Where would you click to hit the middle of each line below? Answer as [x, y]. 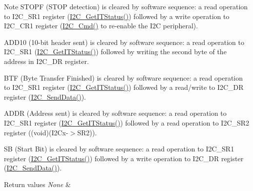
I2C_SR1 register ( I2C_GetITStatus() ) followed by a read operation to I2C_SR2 [127, 122]
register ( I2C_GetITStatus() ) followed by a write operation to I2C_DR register [124, 158]
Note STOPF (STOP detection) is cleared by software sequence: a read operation [126, 6]
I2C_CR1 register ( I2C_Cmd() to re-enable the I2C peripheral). [101, 26]
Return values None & [37, 184]
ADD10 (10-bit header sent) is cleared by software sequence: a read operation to [124, 42]
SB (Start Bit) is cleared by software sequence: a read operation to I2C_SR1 [119, 149]
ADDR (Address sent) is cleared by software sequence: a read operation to [115, 113]
